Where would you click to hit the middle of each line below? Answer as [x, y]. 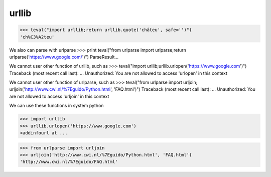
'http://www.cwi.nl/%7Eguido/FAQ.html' [69, 162]
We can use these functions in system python [56, 106]
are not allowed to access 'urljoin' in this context [59, 96]
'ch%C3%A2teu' [37, 37]
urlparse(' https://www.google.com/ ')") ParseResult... [64, 57]
